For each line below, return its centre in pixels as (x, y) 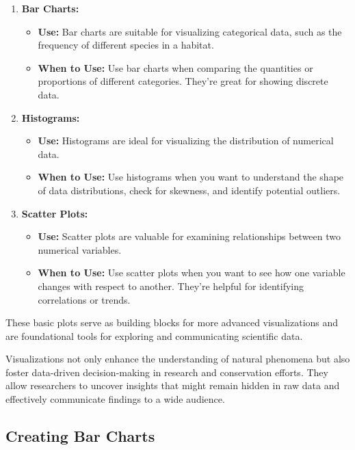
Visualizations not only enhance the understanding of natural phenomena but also (178, 359)
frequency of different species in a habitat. (126, 45)
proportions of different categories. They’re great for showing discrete (183, 81)
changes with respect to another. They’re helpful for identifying (171, 286)
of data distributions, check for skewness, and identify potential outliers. (189, 190)
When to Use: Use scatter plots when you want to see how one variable (192, 273)
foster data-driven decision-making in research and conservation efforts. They (167, 372)
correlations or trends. (84, 299)
